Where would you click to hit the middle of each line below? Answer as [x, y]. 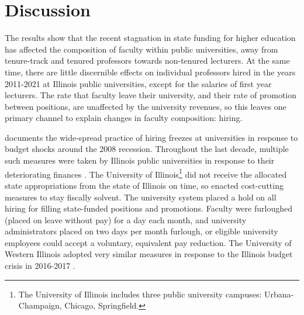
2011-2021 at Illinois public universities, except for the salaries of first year [138, 83]
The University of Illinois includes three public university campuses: [140, 294]
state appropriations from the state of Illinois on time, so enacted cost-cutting [144, 185]
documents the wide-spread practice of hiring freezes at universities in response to [151, 137]
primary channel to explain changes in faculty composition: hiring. [124, 118]
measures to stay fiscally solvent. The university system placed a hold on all [141, 197]
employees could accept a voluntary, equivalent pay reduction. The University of [148, 242]
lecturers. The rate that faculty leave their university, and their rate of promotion [151, 95]
